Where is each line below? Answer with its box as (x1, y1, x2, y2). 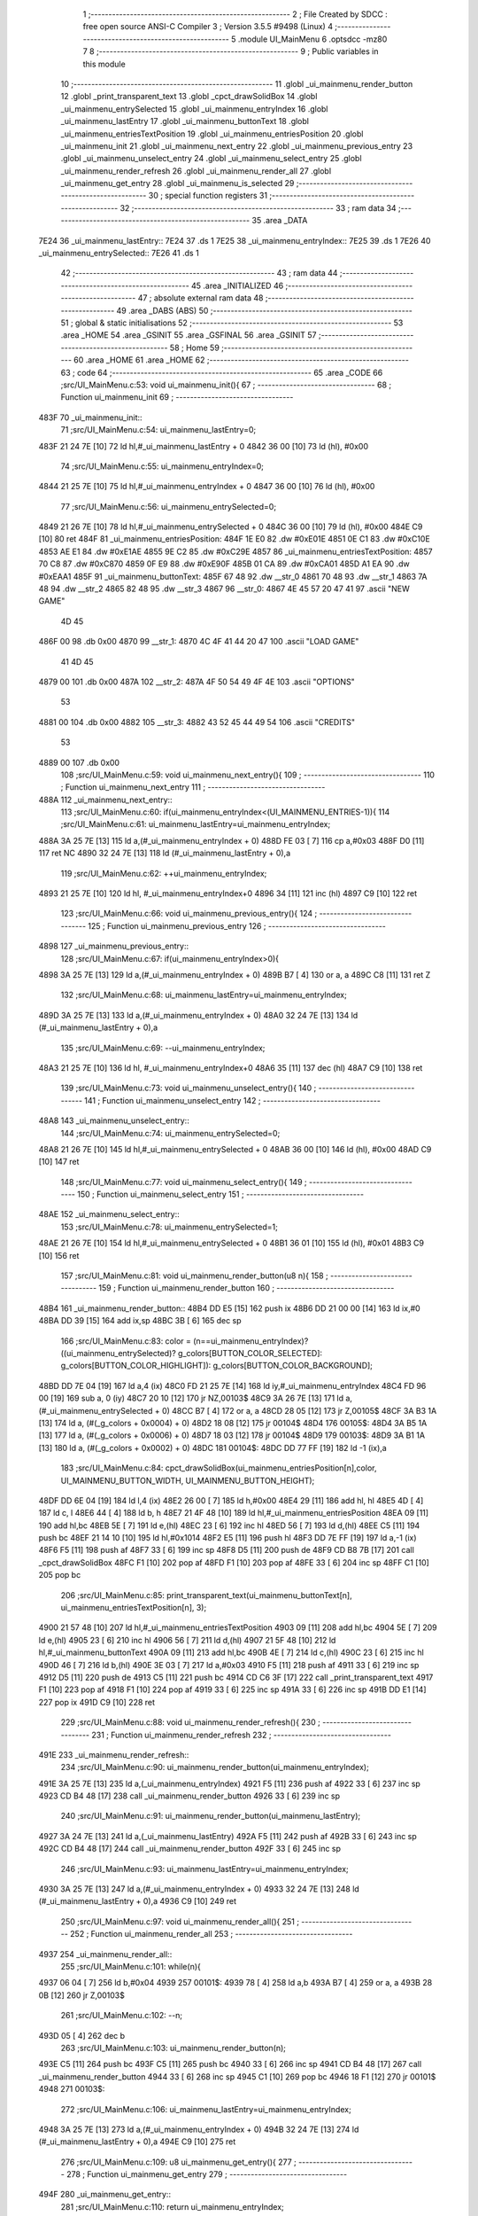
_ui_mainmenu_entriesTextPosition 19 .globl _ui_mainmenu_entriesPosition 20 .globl (60, 129, 364, 139)
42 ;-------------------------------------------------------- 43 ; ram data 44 (60, 268, 338, 278)
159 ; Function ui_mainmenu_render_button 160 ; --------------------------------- (98, 1283, 395, 1293)
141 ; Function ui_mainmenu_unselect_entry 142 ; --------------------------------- (84, 1095, 381, 1105)
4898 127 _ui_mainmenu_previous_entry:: (38, 940, 189, 952)
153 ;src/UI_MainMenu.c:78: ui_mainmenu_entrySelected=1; (60, 1221, 278, 1232)
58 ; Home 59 (169, 342, 220, 353)
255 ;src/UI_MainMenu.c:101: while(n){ (60, 1962, 201, 1971)
